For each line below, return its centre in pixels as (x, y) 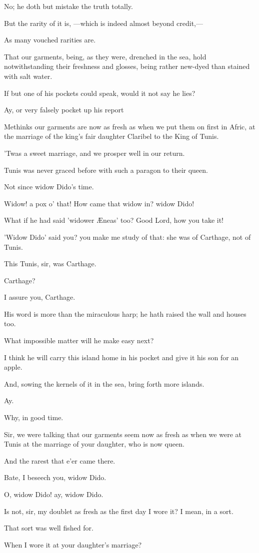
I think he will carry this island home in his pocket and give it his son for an (121, 357)
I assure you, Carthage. (40, 297)
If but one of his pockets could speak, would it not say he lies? (100, 93)
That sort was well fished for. (49, 528)
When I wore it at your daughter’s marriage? (73, 544)
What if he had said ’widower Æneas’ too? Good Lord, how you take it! (114, 220)
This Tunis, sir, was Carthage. (50, 264)
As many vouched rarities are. (50, 40)
